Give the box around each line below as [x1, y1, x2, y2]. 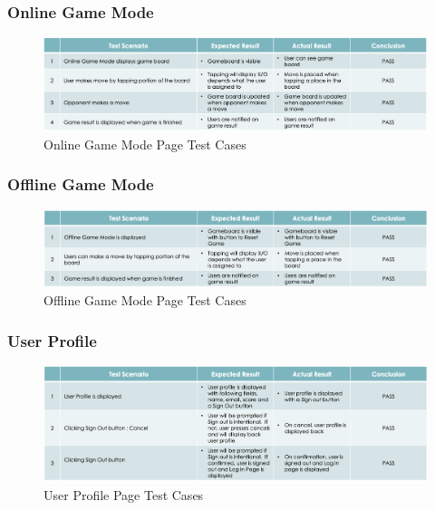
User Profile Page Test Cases [43, 485, 204, 504]
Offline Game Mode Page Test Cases [43, 291, 246, 310]
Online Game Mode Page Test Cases [43, 134, 246, 153]
